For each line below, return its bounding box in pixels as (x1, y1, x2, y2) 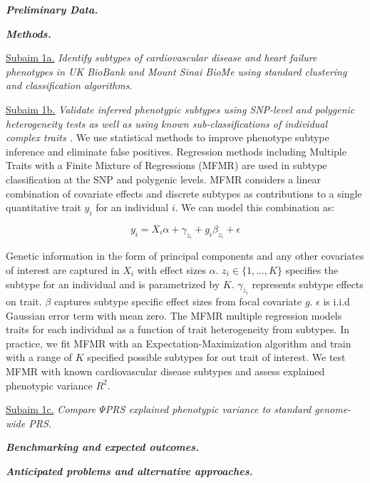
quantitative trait (6, 200, 81, 215)
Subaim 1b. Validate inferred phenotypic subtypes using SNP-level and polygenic (6, 101, 355, 116)
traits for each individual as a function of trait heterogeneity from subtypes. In (6, 322, 349, 337)
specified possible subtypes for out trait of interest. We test (87, 350, 346, 365)
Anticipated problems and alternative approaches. (6, 463, 253, 478)
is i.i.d (323, 293, 350, 308)
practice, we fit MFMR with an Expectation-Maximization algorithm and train (6, 335, 351, 350)
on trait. (6, 293, 42, 308)
